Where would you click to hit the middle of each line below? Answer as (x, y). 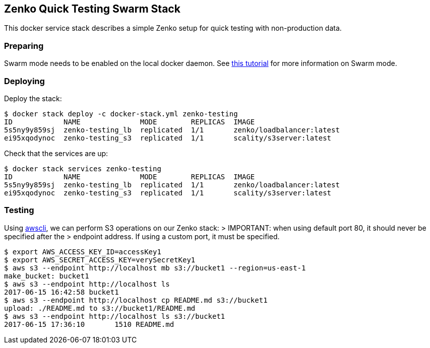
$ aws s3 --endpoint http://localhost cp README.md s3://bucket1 (136, 300)
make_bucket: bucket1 (47, 276)
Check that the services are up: (56, 153)
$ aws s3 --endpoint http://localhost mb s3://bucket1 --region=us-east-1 (155, 268)
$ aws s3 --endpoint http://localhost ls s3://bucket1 (115, 316)
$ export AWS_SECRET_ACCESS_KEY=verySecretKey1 (100, 260)
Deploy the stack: (33, 98)
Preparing (24, 46)
